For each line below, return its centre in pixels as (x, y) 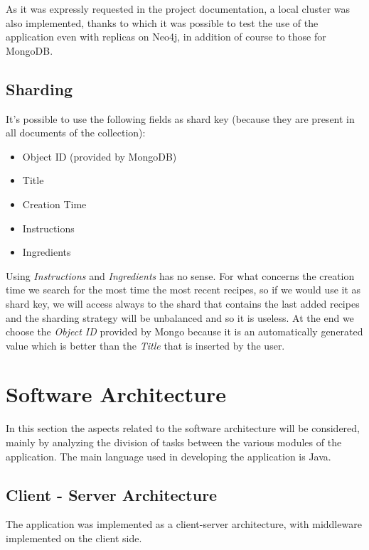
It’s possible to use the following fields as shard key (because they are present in (180, 118)
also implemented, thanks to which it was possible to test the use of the (162, 22)
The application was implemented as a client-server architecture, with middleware (184, 524)
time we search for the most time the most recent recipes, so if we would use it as (183, 290)
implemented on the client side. (74, 538)
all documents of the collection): (76, 133)
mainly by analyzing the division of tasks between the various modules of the (174, 442)
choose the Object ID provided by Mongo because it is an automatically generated (184, 331)
